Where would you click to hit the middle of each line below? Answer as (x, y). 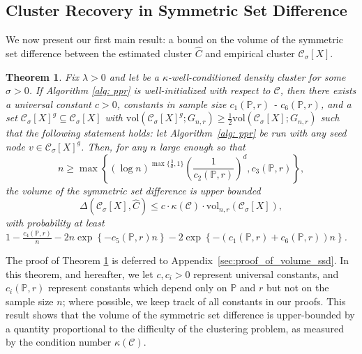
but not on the (297, 287)
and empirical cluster (250, 53)
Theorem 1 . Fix (42, 76)
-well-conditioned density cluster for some (257, 76)
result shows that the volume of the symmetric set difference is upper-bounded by (180, 315)
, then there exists (318, 90)
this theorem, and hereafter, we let (80, 274)
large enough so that (202, 146)
